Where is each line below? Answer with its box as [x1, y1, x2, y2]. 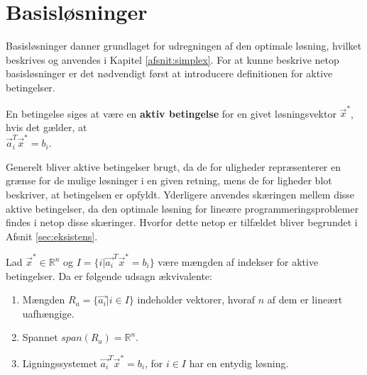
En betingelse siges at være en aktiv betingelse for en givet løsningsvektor [6, 106, 336, 121]
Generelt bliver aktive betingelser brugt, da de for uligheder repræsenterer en [6, 159, 341, 174]
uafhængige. [22, 306, 75, 320]
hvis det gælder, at [6, 119, 87, 134]
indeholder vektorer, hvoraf [137, 292, 255, 307]
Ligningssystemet [22, 355, 97, 370]
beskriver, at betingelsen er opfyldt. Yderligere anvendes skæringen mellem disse [6, 186, 355, 201]
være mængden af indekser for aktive [158, 254, 319, 269]
